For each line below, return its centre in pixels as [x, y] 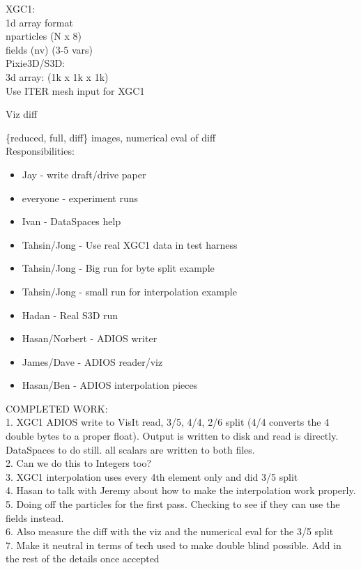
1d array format [39, 22]
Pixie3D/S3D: [35, 63]
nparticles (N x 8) [44, 36]
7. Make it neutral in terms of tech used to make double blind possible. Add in [174, 545]
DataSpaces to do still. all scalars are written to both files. [130, 449]
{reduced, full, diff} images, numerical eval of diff [111, 137]
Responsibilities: [40, 151]
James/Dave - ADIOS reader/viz [92, 361]
